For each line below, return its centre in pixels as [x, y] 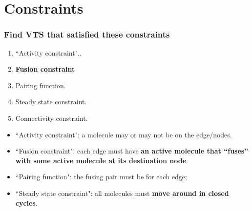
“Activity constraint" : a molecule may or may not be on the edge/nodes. [124, 134]
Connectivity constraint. [52, 118]
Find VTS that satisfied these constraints [87, 34]
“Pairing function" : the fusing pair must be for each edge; [101, 177]
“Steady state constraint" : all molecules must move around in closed [122, 193]
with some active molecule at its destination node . [102, 160]
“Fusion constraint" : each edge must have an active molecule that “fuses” [132, 151]
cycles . [26, 202]
